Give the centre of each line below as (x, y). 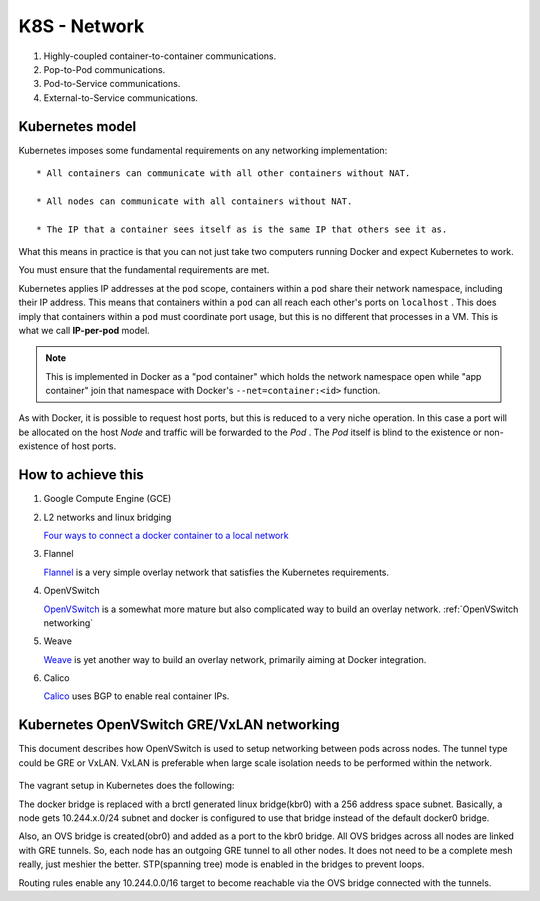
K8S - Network (81, 26)
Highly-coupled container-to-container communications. (160, 56)
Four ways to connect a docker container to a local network (166, 535)
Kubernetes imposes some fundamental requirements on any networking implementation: (203, 150)
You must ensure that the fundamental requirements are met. (144, 270)
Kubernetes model (77, 126)
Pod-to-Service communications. (112, 84)
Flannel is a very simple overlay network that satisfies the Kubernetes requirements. (216, 572)
